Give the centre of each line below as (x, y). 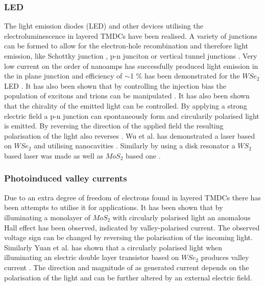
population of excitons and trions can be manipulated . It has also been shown (127, 96)
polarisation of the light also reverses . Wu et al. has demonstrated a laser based (130, 135)
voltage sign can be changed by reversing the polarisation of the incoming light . (128, 237)
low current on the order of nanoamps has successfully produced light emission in (131, 66)
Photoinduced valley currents (66, 178)
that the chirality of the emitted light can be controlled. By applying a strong (126, 105)
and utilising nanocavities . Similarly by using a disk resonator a (135, 146)
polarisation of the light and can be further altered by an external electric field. (128, 277)
